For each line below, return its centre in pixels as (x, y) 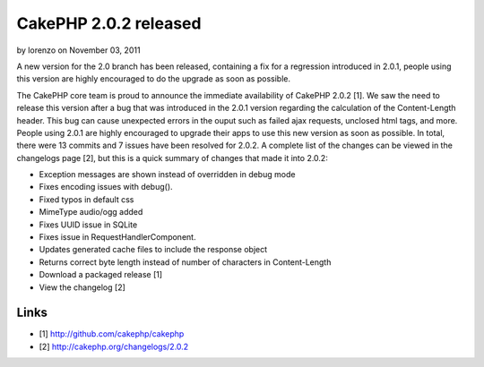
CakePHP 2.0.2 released (109, 23)
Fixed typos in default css (86, 199)
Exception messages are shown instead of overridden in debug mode (167, 175)
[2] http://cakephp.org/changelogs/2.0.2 (114, 346)
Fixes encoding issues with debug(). (106, 187)
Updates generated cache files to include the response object (153, 250)
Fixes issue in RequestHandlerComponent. (117, 237)
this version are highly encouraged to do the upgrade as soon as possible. (154, 79)
